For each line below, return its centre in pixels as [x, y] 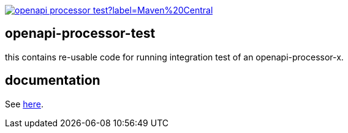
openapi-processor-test [80, 34]
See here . [24, 104]
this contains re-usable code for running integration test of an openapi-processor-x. [174, 57]
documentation [53, 81]
